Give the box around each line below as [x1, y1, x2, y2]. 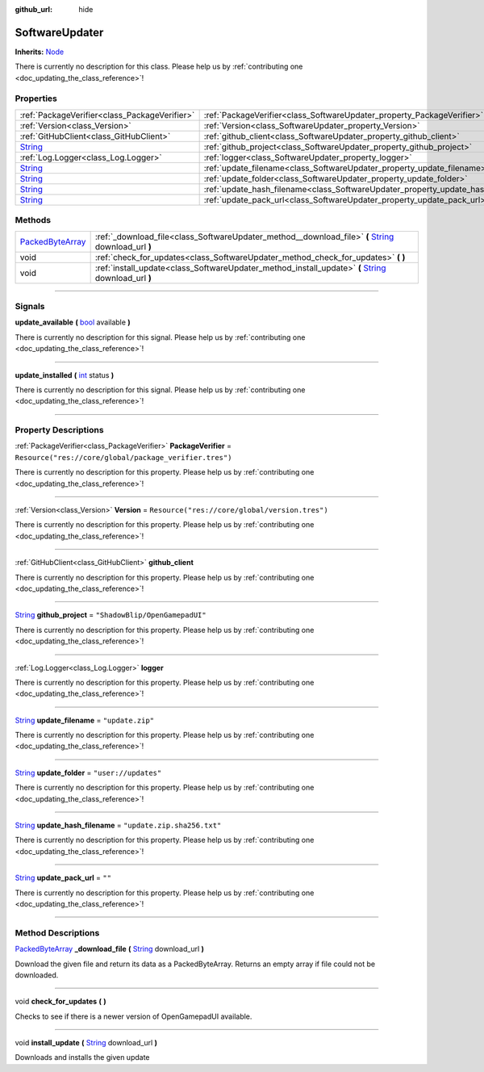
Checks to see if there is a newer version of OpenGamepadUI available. [15, 1011, 252, 1021]
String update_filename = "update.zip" [15, 715, 155, 725]
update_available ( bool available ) [15, 317, 131, 327]
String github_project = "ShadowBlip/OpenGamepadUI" [15, 610, 207, 620]
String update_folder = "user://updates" [15, 768, 162, 777]
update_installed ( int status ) [15, 370, 115, 379]
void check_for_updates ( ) [15, 997, 106, 1007]
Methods [15, 215, 52, 226]
